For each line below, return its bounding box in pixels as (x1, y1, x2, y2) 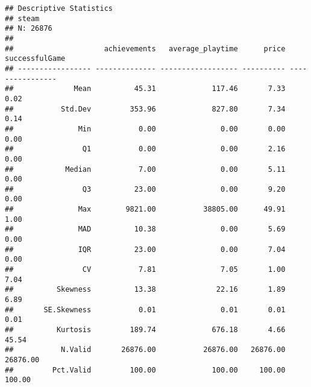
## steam (5, 14, 40, 23)
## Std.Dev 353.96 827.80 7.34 (5, 104, 286, 113)
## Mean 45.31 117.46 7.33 (5, 84, 286, 93)
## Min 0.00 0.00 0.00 (5, 124, 286, 133)
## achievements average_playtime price (5, 44, 286, 53)
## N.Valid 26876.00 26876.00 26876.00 (5, 345, 286, 354)
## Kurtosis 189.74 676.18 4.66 (5, 326, 286, 334)
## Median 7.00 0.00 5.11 (5, 165, 286, 174)
